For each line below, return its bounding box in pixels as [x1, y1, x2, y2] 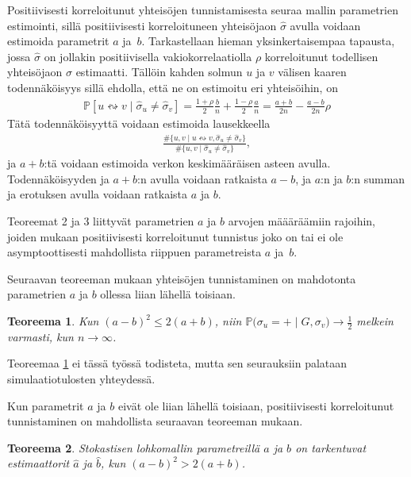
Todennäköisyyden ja [7, 170, 109, 187]
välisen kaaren [278, 63, 347, 80]
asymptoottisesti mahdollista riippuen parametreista [7, 244, 262, 260]
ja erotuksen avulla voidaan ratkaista [7, 186, 187, 202]
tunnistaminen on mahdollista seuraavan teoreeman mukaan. [7, 413, 303, 429]
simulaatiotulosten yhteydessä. [7, 371, 156, 387]
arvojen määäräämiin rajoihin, [228, 213, 376, 229]
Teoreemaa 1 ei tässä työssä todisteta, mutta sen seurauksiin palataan [7, 355, 348, 371]
